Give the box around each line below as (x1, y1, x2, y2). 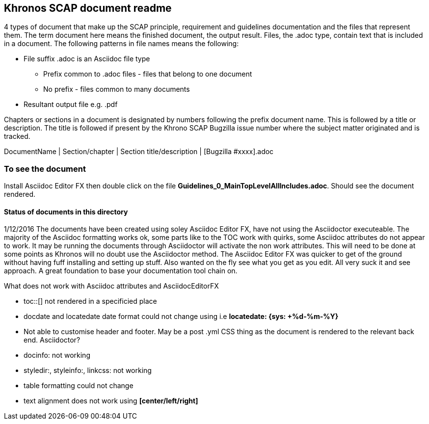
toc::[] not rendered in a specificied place (24, 297, 157, 306)
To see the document (4, 163, 86, 174)
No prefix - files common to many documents (43, 85, 190, 94)
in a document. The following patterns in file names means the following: (4, 39, 239, 48)
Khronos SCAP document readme (4, 2, 172, 14)
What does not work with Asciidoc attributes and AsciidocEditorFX (4, 282, 219, 291)
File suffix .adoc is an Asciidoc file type (24, 54, 150, 63)
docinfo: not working (24, 351, 90, 360)
